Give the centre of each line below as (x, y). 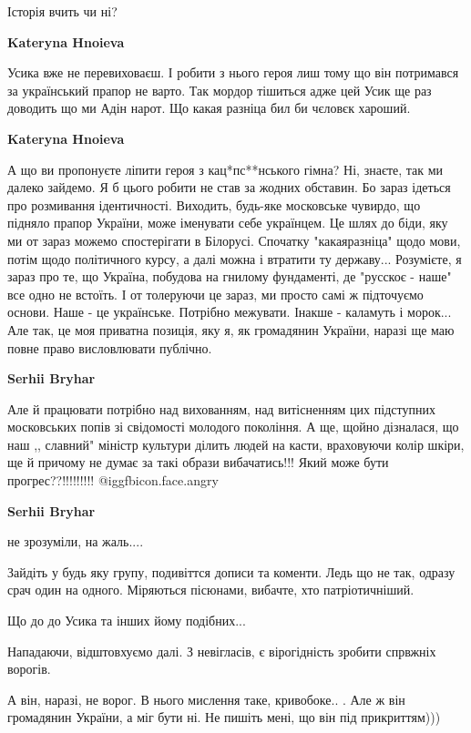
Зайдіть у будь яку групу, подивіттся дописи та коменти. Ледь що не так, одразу (231, 571)
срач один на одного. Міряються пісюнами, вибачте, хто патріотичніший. (211, 590)
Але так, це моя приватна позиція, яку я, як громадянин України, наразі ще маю (231, 329)
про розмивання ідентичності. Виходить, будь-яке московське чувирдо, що (214, 204)
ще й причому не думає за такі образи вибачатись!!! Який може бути (198, 462)
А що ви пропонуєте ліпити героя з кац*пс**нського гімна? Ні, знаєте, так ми (225, 169)
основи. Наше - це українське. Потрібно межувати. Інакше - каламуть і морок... (230, 312)
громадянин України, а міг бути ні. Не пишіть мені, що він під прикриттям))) (224, 717)
